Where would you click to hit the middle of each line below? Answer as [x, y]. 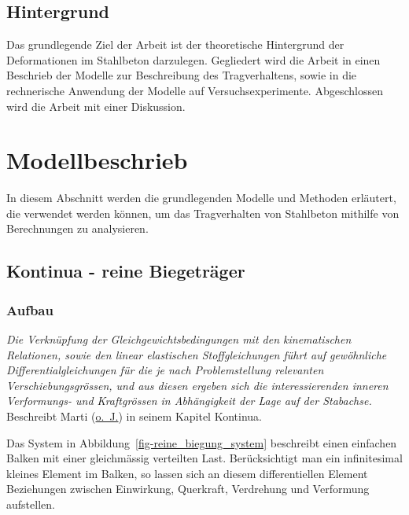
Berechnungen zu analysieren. [77, 228]
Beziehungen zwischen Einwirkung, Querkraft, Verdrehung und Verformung [188, 489]
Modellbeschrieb [97, 160]
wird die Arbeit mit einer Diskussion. [96, 106]
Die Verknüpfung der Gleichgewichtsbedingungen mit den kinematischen [179, 339]
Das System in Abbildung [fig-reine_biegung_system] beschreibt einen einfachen [202, 442]
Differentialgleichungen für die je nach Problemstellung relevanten [165, 370]
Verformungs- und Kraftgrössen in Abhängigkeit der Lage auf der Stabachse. [189, 401]
